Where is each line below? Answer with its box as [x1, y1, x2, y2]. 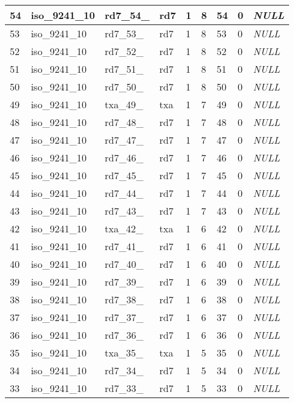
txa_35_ [104, 346, 143, 360]
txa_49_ [104, 97, 143, 111]
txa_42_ [104, 221, 143, 235]
